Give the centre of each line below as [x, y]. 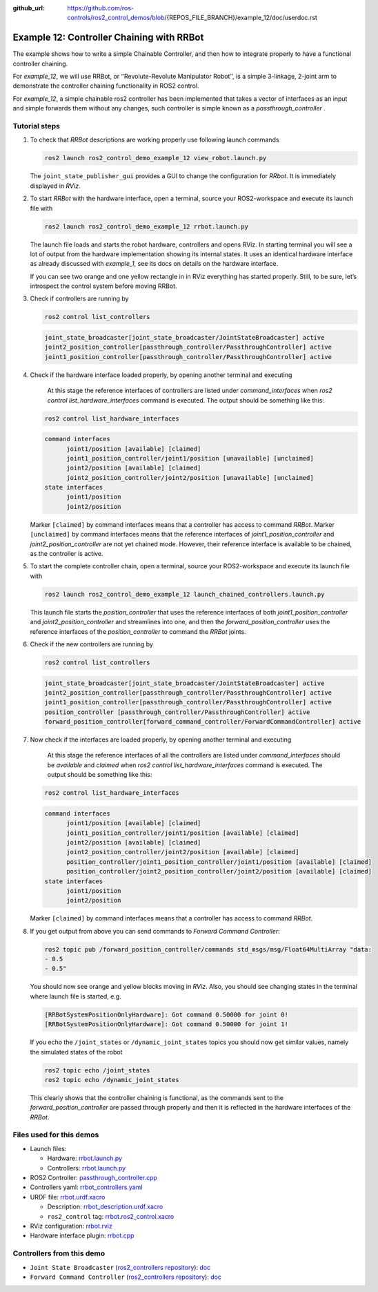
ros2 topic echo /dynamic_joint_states [112, 1080]
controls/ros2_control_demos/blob [116, 18]
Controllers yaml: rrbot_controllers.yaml [86, 1187]
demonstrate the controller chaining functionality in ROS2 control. [106, 86]
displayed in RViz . [55, 186]
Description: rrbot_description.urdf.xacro [105, 1207]
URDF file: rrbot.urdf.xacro [68, 1197]
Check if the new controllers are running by [91, 644]
